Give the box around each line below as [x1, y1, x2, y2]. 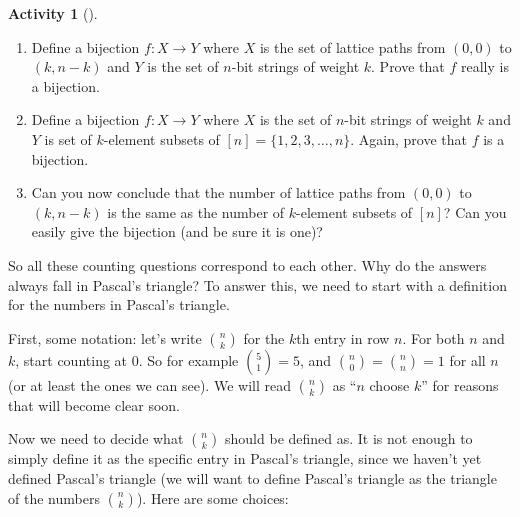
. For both [402, 327, 465, 348]
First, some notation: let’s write [8, 327, 202, 348]
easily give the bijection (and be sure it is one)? [31, 221, 323, 242]
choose [369, 374, 410, 395]
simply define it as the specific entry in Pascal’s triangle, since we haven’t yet [8, 448, 482, 469]
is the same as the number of [107, 201, 285, 222]
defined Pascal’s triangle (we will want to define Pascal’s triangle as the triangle [8, 467, 497, 488]
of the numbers [8, 487, 100, 508]
